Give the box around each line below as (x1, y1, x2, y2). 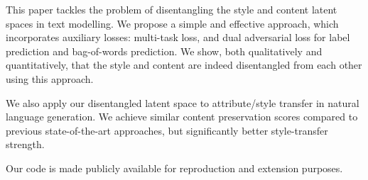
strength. (6, 137, 45, 152)
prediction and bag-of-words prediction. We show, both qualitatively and (6, 43, 323, 58)
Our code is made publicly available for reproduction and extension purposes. (6, 160, 343, 175)
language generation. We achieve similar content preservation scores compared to (6, 109, 358, 124)
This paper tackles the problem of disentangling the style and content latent (6, 2, 337, 16)
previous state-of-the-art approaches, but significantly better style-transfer (6, 123, 328, 137)
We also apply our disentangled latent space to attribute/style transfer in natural (6, 95, 359, 110)
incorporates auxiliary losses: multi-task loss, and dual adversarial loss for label (6, 30, 350, 45)
